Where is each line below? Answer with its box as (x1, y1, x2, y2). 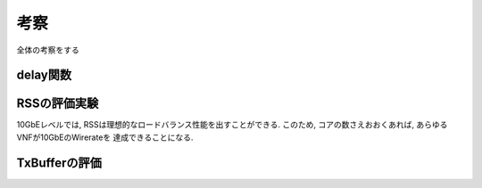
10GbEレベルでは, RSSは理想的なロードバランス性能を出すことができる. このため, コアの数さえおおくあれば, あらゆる (16, 119, 448, 130)
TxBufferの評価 (16, 155, 102, 170)
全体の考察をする (16, 45, 79, 55)
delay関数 (16, 68, 71, 83)
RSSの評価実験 (16, 96, 99, 111)
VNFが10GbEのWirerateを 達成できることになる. (16, 132, 194, 143)
